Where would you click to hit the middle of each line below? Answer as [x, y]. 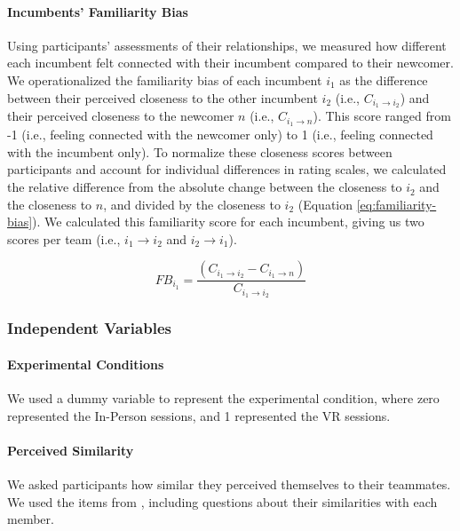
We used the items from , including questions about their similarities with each [222, 501]
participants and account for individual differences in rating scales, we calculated [227, 169]
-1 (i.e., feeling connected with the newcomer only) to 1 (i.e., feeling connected [220, 135]
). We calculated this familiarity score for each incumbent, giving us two [228, 222]
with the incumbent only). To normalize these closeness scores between [200, 151]
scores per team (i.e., [64, 238]
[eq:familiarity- [397, 204]
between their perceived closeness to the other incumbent [163, 97]
